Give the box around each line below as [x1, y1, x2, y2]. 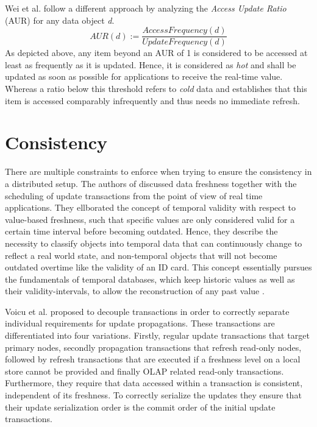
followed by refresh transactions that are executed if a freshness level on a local [5, 353, 301, 365]
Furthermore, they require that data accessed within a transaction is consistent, [5, 376, 303, 389]
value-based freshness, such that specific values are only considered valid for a [5, 213, 295, 225]
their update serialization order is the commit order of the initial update [5, 400, 276, 413]
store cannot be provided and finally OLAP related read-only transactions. [5, 364, 284, 377]
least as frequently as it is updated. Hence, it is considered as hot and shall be [5, 58, 296, 71]
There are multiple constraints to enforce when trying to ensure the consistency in [5, 165, 312, 178]
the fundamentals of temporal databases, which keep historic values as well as [5, 272, 295, 285]
